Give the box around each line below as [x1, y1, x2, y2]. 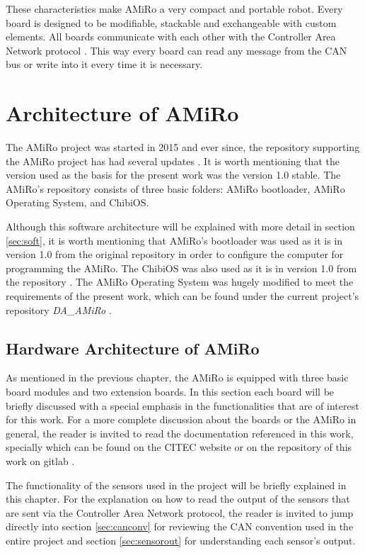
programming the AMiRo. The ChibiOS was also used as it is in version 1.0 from [6, 260, 357, 275]
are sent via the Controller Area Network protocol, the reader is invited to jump [6, 505, 354, 520]
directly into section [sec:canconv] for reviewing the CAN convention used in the [6, 519, 354, 534]
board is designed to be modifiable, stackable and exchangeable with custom [6, 15, 337, 30]
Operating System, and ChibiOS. [6, 195, 149, 210]
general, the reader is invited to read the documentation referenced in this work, [6, 425, 354, 440]
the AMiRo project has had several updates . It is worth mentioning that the [6, 153, 340, 168]
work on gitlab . [6, 453, 75, 468]
